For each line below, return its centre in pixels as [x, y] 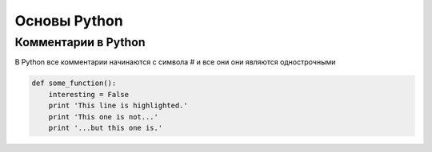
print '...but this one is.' [106, 128]
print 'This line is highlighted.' [118, 106]
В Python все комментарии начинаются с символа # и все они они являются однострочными [175, 62]
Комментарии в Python [80, 42]
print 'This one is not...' [104, 117]
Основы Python [69, 21]
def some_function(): [74, 83]
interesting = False [89, 94]
